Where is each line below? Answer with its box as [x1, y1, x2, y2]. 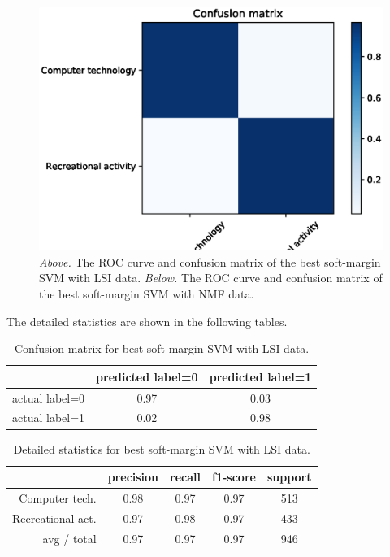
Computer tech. [19, 489, 97, 506]
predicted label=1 [209, 368, 312, 385]
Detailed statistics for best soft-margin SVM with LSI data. [13, 440, 310, 457]
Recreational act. [12, 509, 97, 526]
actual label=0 [12, 389, 85, 406]
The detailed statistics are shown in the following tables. [6, 312, 288, 329]
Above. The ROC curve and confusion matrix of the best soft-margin [39, 253, 381, 270]
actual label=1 [12, 409, 85, 426]
